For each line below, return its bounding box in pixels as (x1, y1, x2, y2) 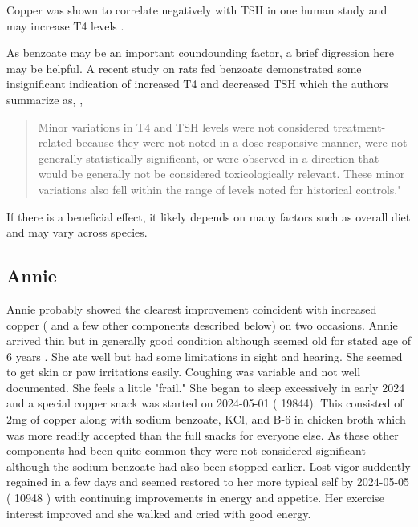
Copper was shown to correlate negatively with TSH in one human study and (6, 2, 388, 18)
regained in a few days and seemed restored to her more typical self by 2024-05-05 (6, 473, 410, 490)
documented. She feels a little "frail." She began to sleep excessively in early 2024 (6, 379, 405, 395)
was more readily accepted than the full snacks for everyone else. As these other (6, 426, 399, 443)
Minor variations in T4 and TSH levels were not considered (38, 118, 330, 135)
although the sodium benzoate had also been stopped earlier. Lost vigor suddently (6, 457, 411, 474)
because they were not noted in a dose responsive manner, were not (75, 134, 408, 151)
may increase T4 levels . (6, 17, 124, 34)
